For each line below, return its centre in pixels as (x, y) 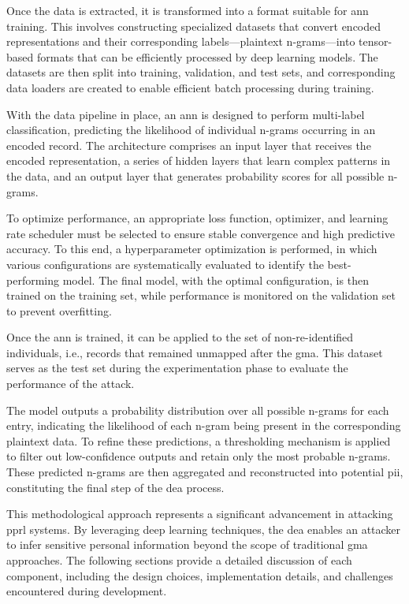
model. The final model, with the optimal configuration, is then (216, 280)
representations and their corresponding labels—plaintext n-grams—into (181, 41)
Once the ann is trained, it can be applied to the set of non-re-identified (180, 337)
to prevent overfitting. (59, 310)
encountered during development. (87, 591)
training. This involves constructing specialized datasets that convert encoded (194, 26)
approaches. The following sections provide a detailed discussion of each (179, 560)
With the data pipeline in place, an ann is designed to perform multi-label (186, 114)
